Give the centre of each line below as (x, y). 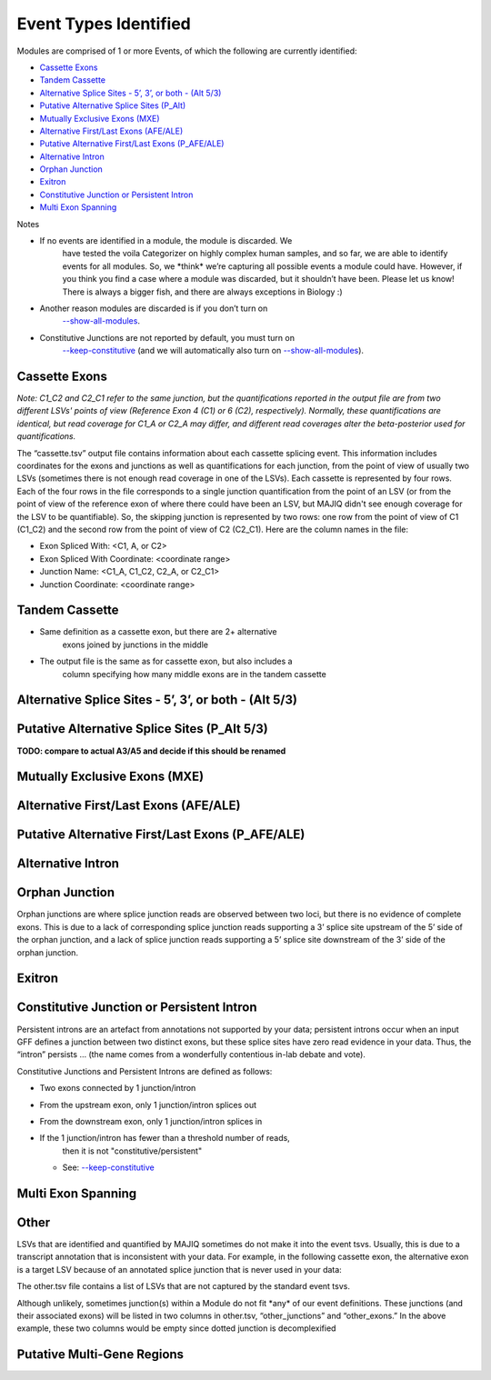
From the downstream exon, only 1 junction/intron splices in (151, 1121)
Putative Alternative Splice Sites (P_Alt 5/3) (142, 729)
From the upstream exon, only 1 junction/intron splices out (148, 1105)
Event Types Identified (104, 24)
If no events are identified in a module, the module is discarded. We (166, 241)
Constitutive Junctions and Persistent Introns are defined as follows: (145, 1071)
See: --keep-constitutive (108, 1167)
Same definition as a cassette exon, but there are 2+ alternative (158, 632)
